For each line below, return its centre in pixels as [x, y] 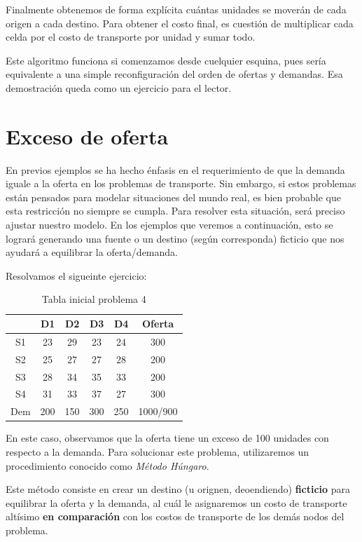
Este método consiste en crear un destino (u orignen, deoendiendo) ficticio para [178, 489]
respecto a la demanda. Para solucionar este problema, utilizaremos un [158, 451]
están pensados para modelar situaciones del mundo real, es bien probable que [173, 197]
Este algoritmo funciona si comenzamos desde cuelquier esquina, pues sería [166, 60]
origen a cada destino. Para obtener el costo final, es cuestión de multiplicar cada [180, 23]
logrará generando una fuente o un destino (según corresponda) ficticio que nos [175, 238]
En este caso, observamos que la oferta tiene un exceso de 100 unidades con [167, 438]
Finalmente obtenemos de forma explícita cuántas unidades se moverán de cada [176, 9]
